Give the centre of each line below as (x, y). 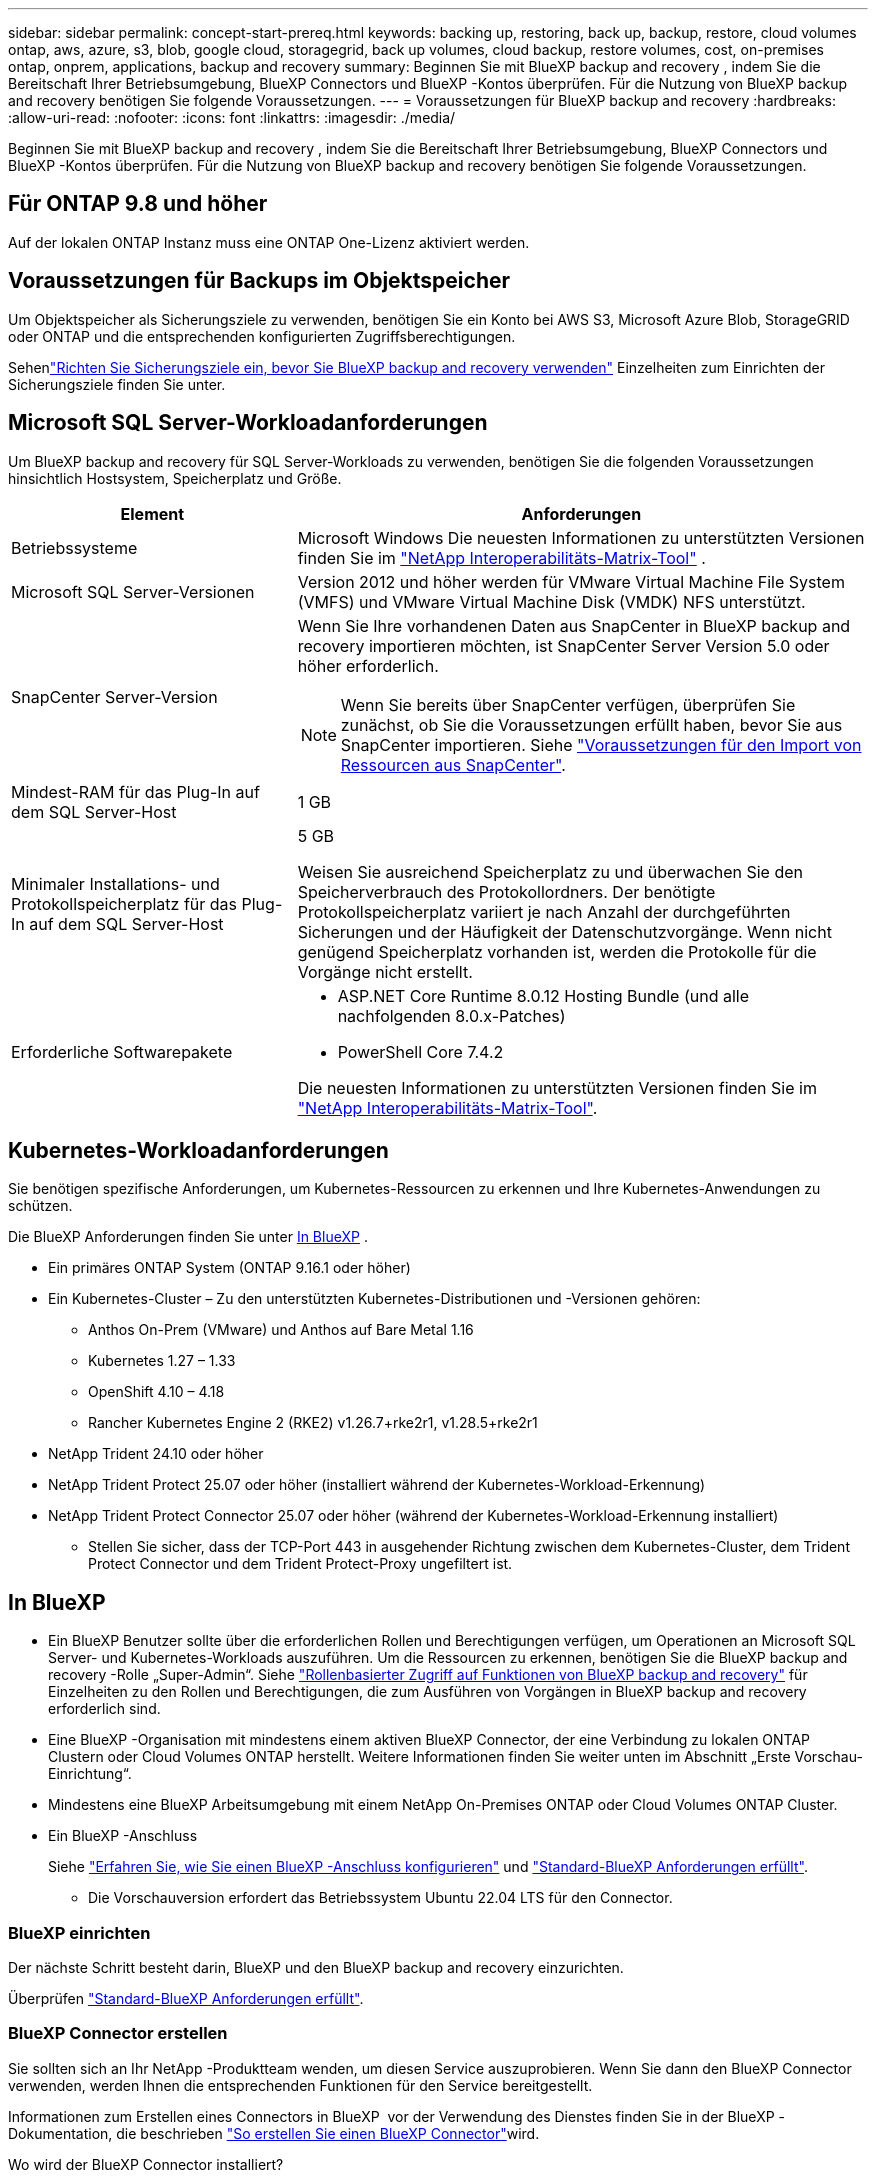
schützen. (40, 1206)
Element (152, 513)
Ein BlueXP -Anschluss (123, 1836)
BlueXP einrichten (79, 1932)
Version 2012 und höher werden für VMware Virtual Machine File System (571, 581)
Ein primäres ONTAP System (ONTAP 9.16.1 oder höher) (229, 1268)
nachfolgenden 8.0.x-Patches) (451, 1015)
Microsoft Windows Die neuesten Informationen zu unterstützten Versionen (581, 537)
